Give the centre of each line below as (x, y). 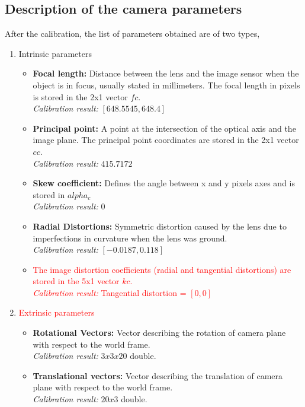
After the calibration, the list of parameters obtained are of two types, (132, 34)
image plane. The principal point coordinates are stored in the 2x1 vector (166, 140)
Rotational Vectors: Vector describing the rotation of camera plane (159, 333)
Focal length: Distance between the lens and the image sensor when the (166, 73)
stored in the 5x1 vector (76, 281)
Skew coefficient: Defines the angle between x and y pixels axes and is (164, 183)
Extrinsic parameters (57, 312)
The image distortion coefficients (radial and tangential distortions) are (162, 269)
